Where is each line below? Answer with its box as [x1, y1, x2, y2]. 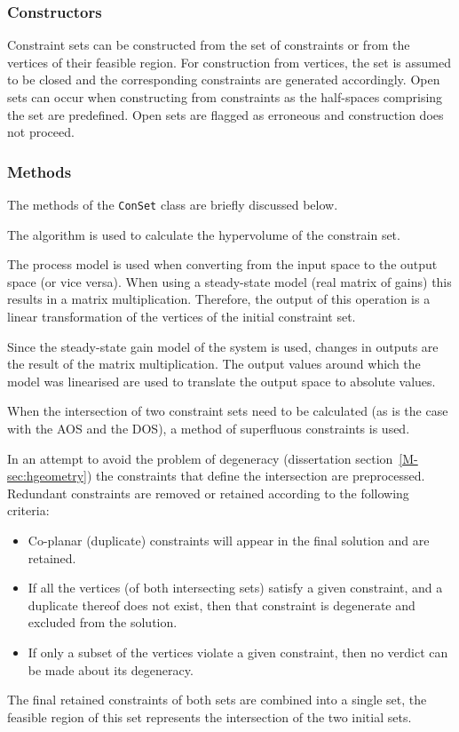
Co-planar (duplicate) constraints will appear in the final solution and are [28, 530, 430, 549]
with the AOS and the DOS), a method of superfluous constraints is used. [7, 419, 410, 437]
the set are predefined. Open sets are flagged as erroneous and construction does [7, 105, 444, 123]
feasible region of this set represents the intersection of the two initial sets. [7, 707, 412, 726]
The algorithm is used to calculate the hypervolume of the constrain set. [7, 225, 400, 243]
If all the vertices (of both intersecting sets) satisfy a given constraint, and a [28, 578, 443, 597]
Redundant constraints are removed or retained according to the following [7, 483, 409, 502]
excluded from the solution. [28, 613, 178, 632]
